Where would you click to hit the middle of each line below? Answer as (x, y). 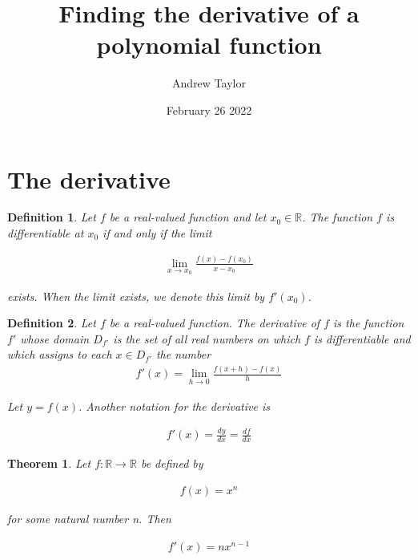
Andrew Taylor (209, 83)
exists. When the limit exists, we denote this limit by (136, 296)
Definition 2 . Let (52, 323)
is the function (369, 323)
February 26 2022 (209, 110)
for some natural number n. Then (89, 518)
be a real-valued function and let (188, 217)
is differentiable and (362, 338)
